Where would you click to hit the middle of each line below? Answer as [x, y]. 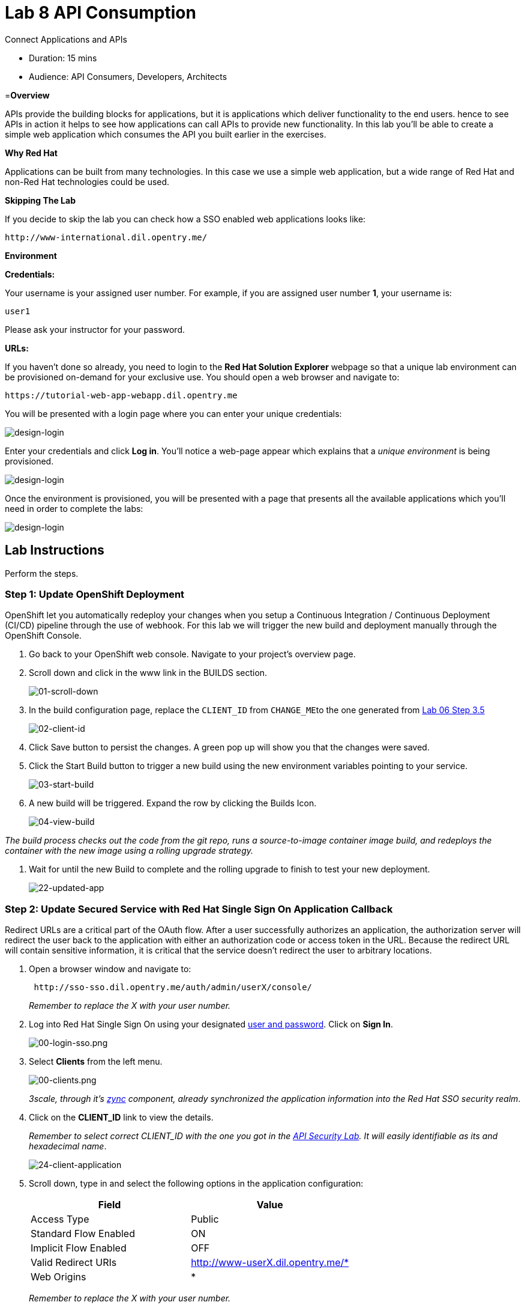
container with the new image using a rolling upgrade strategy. [129, 851]
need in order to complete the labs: [74, 508]
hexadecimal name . [68, 1146]
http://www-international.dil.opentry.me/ [106, 237]
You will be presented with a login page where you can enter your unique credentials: [173, 413]
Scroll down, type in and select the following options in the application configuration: [196, 1184]
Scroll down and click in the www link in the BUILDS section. [148, 673]
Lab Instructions [55, 550]
